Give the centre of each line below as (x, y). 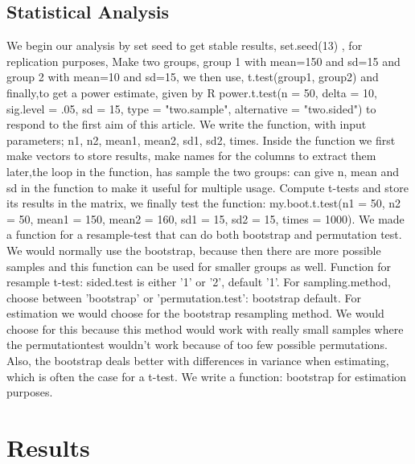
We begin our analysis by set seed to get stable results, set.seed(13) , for (185, 45)
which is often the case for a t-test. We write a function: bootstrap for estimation (207, 376)
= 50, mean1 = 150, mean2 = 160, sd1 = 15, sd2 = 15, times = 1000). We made (205, 218)
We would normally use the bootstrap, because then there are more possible (194, 250)
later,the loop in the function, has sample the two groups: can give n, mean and (203, 171)
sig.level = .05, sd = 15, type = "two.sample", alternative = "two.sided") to (191, 108)
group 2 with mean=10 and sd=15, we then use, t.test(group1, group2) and (193, 77)
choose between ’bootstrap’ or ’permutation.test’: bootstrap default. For (184, 297)
